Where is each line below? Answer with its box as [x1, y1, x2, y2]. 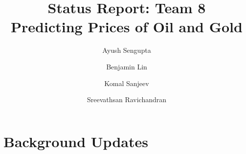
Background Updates [3, 131, 148, 151]
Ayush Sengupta [102, 45, 151, 55]
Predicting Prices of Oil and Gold [11, 17, 243, 37]
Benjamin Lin [106, 61, 147, 71]
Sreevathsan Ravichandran [87, 94, 167, 105]
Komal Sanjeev [104, 78, 149, 88]
